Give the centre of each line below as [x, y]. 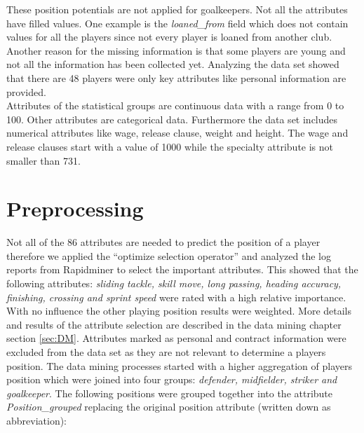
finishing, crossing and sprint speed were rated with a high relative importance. [176, 297]
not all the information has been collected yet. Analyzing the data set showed [173, 64]
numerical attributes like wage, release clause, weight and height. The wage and [177, 133]
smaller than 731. [43, 160]
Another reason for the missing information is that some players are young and [176, 50]
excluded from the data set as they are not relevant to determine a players [166, 352]
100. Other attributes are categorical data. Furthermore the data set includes [172, 119]
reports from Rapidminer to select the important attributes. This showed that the [182, 269]
